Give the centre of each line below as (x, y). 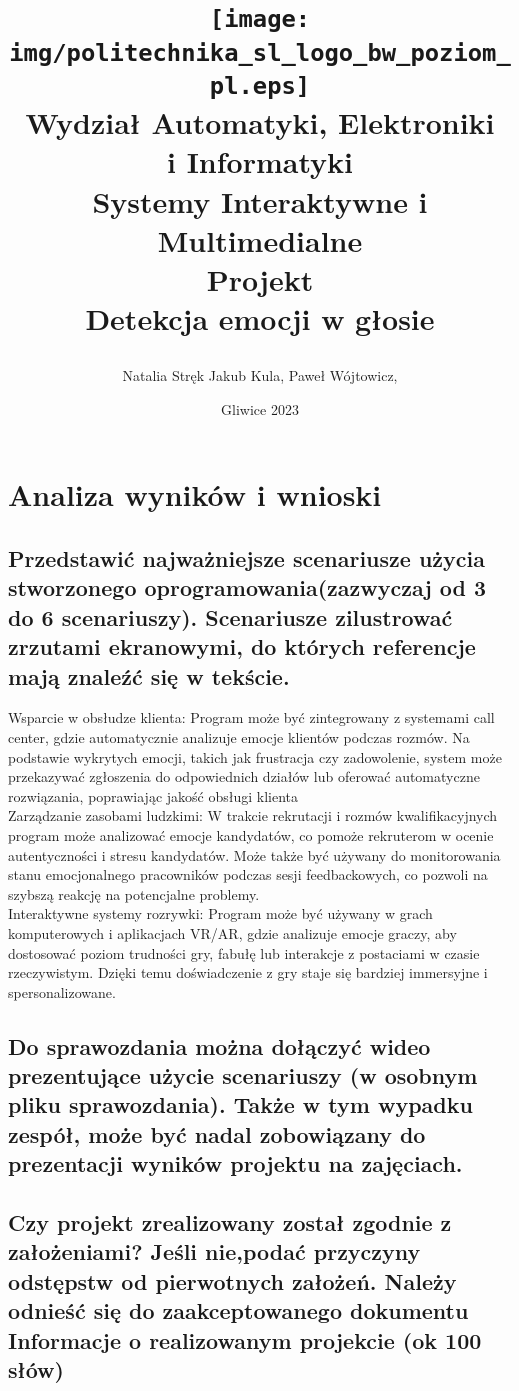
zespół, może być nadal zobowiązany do (217, 1133)
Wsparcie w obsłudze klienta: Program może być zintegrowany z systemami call (251, 717)
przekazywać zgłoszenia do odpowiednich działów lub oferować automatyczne (244, 776)
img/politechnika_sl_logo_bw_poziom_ (260, 52)
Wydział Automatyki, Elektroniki (260, 122)
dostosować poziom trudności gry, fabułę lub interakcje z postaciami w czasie (244, 952)
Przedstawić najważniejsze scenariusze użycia (246, 558)
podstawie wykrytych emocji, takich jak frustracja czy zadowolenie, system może (255, 756)
